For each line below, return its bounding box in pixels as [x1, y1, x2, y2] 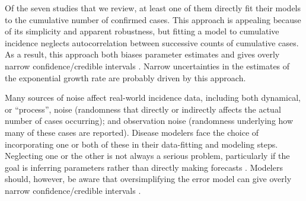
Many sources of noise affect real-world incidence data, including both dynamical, [5, 91, 301, 104]
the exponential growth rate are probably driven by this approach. [5, 71, 246, 84]
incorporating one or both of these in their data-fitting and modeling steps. [5, 138, 278, 150]
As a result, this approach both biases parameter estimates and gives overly [5, 48, 280, 60]
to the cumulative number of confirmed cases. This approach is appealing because [5, 13, 301, 25]
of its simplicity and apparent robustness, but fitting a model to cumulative [5, 25, 279, 37]
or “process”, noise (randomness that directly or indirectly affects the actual [5, 103, 281, 115]
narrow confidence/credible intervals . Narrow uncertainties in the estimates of [5, 59, 290, 72]
